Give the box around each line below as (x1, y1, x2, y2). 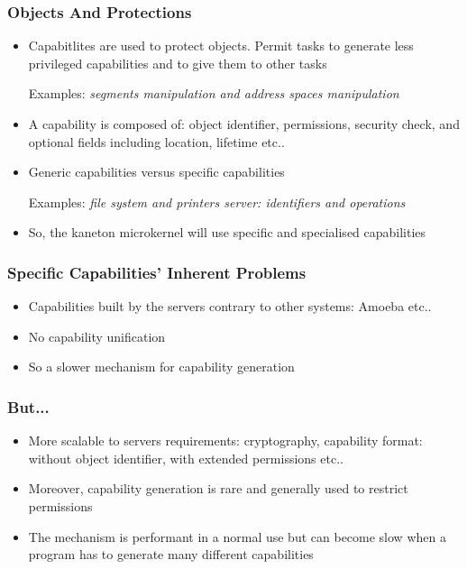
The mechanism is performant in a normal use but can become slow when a (28, 527, 446, 546)
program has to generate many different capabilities (28, 545, 314, 564)
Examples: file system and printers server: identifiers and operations (28, 192, 406, 211)
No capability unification (28, 326, 166, 345)
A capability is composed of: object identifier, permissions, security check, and (28, 115, 460, 133)
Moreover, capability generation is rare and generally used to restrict (28, 479, 408, 498)
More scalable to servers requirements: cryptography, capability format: (28, 431, 423, 450)
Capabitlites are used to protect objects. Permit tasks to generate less (28, 36, 414, 55)
